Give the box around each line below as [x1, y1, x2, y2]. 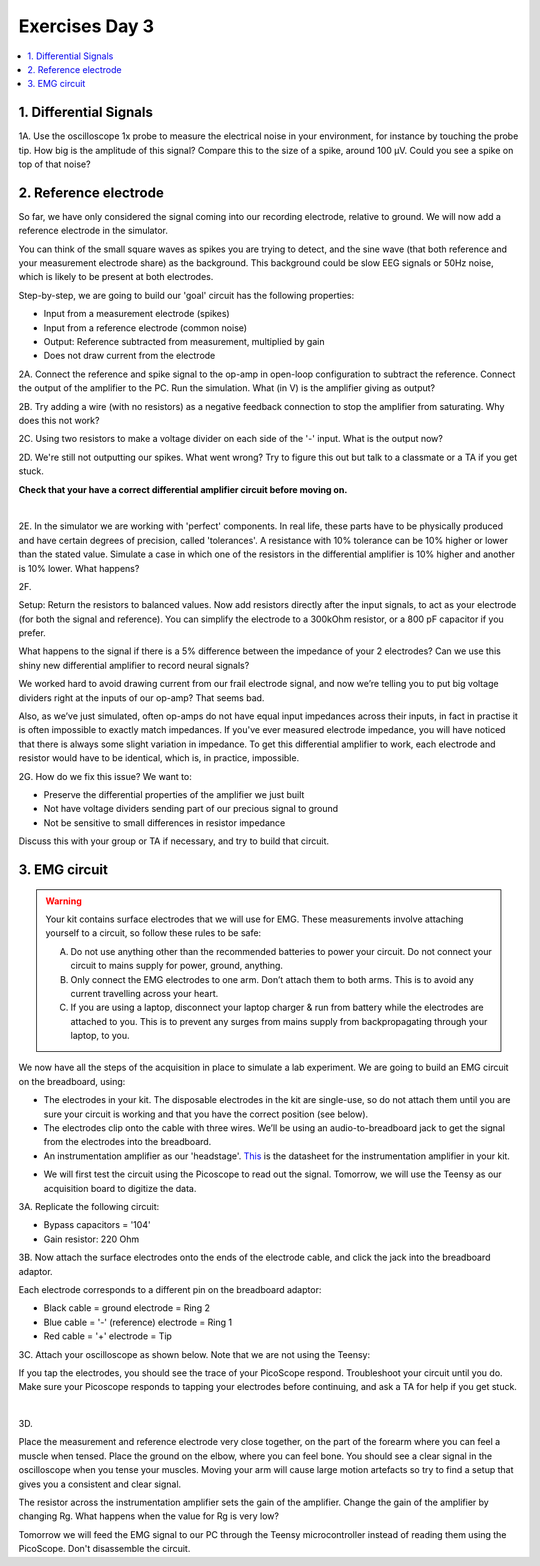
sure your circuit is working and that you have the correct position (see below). [43, 1108, 369, 1120]
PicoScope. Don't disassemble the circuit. [18, 1543, 191, 1555]
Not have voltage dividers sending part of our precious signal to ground [43, 803, 339, 815]
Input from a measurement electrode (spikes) [43, 308, 230, 320]
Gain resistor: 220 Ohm [43, 1233, 140, 1245]
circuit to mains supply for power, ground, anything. [70, 960, 284, 972]
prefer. [18, 627, 47, 639]
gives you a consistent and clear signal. [18, 1478, 182, 1490]
